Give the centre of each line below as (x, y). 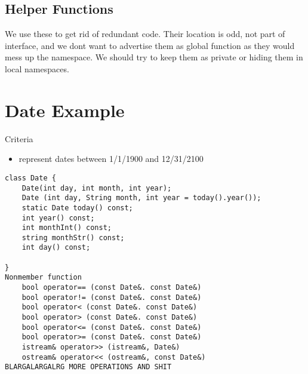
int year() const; (58, 218)
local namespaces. (37, 68)
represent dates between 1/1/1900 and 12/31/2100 (111, 159)
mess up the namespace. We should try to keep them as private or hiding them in (154, 57)
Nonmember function (43, 278)
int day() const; (56, 248)
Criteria (19, 138)
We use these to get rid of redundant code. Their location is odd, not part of (145, 34)
